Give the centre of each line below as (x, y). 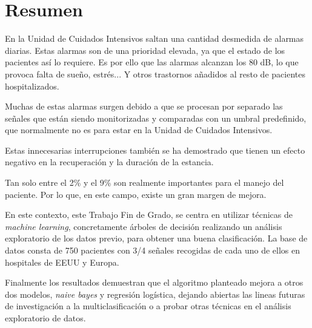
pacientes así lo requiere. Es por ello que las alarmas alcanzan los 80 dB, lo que (152, 62)
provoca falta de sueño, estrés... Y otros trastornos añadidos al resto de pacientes (155, 74)
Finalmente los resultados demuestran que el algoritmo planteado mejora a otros (154, 282)
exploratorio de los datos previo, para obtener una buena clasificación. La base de (156, 238)
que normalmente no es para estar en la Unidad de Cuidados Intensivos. (139, 130)
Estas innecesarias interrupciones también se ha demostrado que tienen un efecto (155, 150)
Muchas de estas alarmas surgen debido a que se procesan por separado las (144, 106)
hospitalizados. (32, 86)
